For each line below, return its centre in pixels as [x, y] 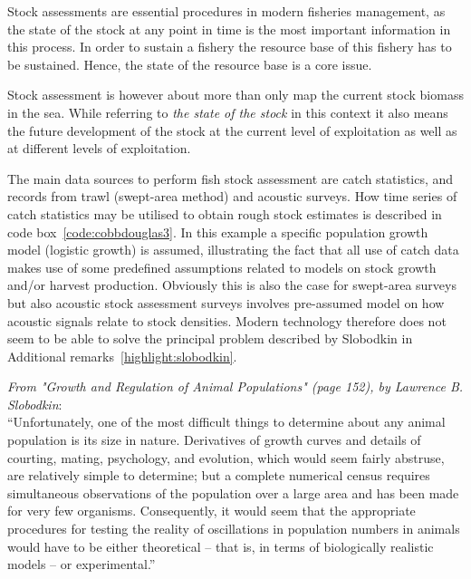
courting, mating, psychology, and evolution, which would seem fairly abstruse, [226, 457]
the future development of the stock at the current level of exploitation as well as [232, 130]
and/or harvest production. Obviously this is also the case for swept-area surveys [232, 285]
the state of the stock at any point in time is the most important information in [229, 29]
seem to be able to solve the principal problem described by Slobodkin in [210, 338]
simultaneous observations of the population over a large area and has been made [233, 492]
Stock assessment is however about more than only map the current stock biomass [235, 95]
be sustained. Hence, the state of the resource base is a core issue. [190, 64]
